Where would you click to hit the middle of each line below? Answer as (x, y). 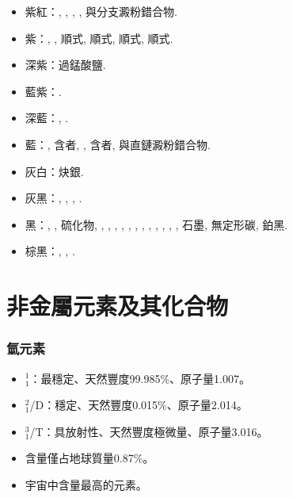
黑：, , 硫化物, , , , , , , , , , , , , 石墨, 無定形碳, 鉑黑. (156, 224)
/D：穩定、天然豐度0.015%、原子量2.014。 (139, 405)
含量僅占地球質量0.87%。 (89, 458)
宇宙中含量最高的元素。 (86, 484)
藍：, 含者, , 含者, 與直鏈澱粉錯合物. (118, 144)
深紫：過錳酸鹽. (65, 65)
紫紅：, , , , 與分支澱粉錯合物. (101, 11)
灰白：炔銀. (54, 171)
